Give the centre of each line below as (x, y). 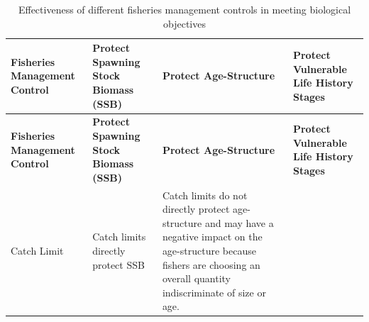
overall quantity (196, 278)
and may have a (239, 222)
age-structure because (209, 250)
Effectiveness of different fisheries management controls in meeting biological (184, 9)
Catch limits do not (205, 195)
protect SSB (119, 264)
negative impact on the (212, 237)
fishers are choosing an (211, 264)
